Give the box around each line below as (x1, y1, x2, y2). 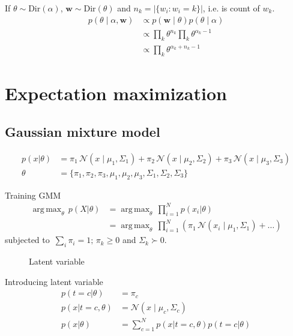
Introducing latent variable (5, 275, 103, 287)
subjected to (5, 233, 50, 246)
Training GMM (5, 188, 61, 201)
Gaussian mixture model (5, 122, 160, 141)
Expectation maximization (5, 81, 227, 106)
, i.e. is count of (202, 2, 260, 14)
